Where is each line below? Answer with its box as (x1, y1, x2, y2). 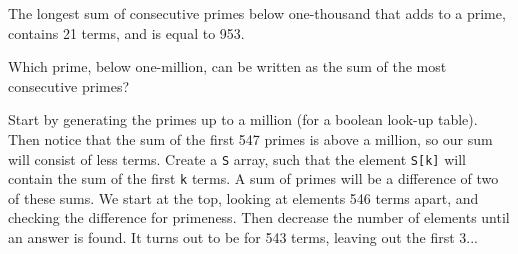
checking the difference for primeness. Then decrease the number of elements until (8, 207, 510, 228)
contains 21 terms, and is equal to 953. (8, 22, 245, 43)
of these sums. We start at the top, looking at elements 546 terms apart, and (8, 187, 479, 208)
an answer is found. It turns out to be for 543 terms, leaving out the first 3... (8, 227, 478, 248)
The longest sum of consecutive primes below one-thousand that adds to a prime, (8, 3, 506, 23)
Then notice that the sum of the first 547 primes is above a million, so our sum (8, 128, 493, 149)
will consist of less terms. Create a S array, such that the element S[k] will (8, 148, 466, 169)
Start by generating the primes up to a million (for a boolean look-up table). (8, 109, 478, 130)
